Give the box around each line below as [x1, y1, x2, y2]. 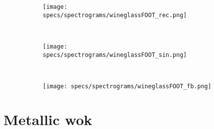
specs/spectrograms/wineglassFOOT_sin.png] [43, 51, 187, 58]
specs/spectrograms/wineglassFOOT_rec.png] [43, 11, 187, 19]
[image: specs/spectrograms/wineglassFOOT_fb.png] [43, 82, 212, 90]
